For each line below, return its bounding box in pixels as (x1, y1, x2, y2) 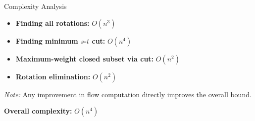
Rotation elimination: (15, 71, 91, 81)
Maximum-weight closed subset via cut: (15, 53, 154, 63)
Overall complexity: (4, 106, 72, 116)
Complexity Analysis (4, 1, 67, 11)
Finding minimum (15, 35, 78, 46)
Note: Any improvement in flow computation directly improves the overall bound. (4, 89, 252, 99)
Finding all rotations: (15, 17, 90, 28)
